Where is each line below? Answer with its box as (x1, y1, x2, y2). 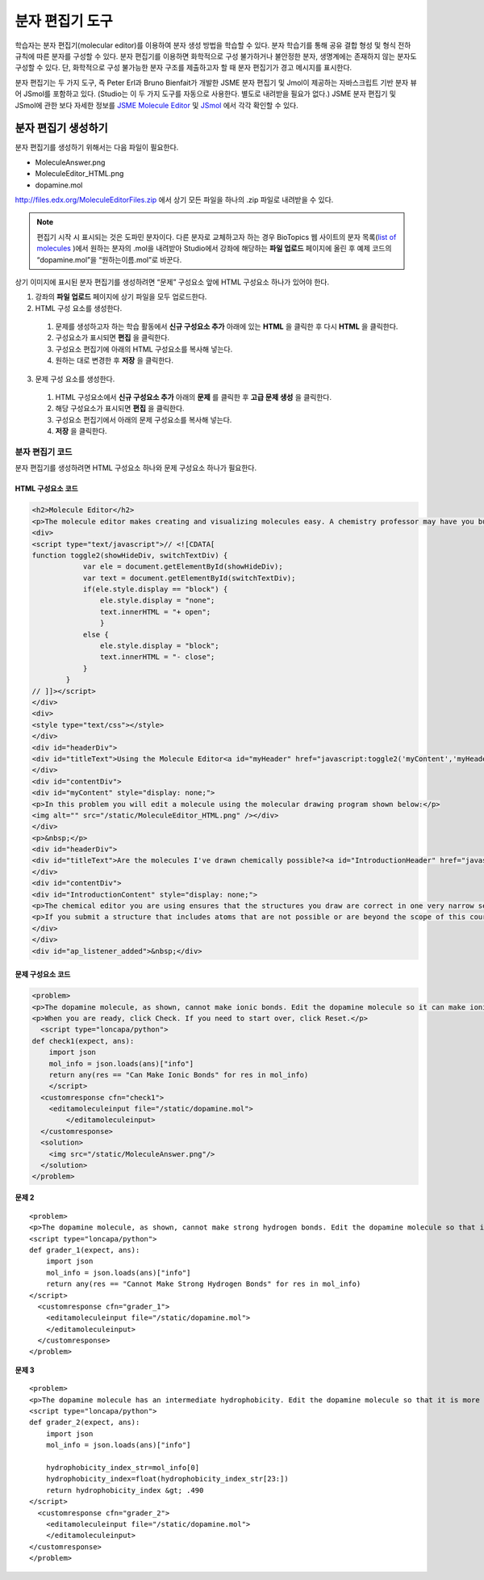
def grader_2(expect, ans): (29, 1418, 140, 1427)
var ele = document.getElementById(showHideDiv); (82, 562, 283, 571)
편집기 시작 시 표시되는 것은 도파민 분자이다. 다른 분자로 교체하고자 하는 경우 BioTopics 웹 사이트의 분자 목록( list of (36, 232, 397, 242)
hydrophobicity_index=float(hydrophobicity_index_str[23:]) (45, 1474, 290, 1484)
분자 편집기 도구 (15, 12, 113, 30)
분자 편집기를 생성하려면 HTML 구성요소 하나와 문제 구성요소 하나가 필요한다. (15, 463, 257, 473)
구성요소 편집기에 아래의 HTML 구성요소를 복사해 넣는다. (55, 344, 233, 354)
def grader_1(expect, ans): (29, 1245, 140, 1254)
